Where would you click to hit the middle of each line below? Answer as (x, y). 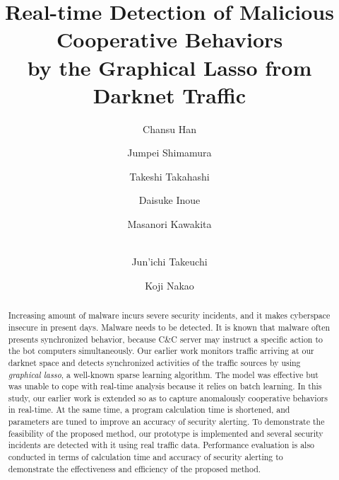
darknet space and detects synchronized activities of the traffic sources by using (154, 362)
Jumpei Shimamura (169, 153)
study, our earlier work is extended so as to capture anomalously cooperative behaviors (168, 398)
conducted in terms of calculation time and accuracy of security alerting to (145, 457)
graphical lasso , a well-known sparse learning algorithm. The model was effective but (163, 374)
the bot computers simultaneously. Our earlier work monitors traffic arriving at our (161, 351)
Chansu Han (169, 128)
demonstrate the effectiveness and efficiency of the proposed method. (135, 468)
